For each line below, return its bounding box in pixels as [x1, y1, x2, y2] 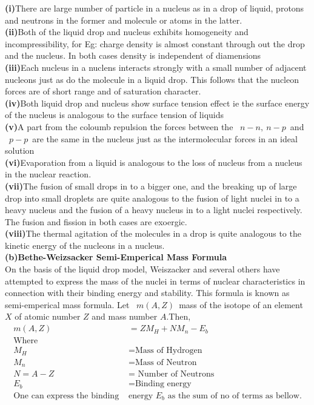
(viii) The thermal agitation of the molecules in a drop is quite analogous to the [5, 227, 301, 240]
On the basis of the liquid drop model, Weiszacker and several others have [5, 263, 280, 275]
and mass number [92, 310, 158, 323]
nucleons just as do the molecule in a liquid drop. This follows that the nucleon [5, 73, 299, 85]
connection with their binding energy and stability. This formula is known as [5, 286, 290, 299]
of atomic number [15, 310, 81, 323]
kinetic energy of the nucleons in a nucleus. [5, 239, 165, 251]
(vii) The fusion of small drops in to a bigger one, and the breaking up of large [5, 179, 297, 192]
